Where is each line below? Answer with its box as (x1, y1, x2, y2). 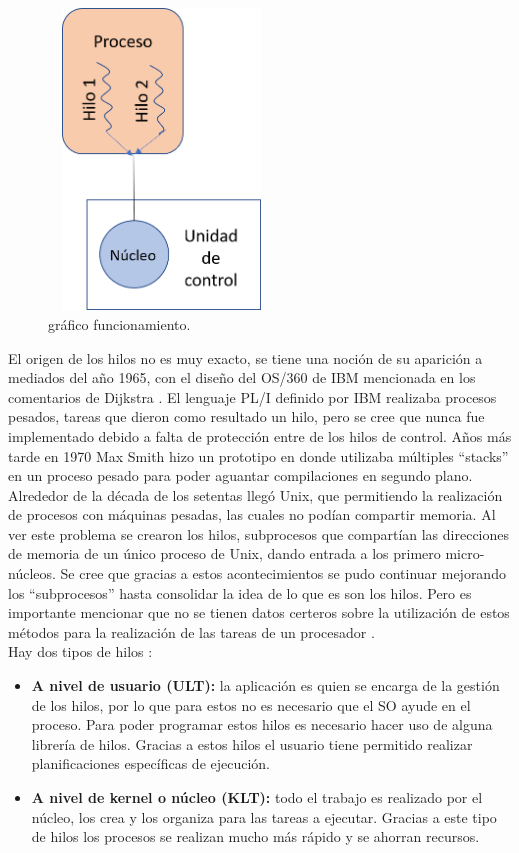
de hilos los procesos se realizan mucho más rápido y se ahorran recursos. (31, 826, 480, 847)
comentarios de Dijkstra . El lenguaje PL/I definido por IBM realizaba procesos (8, 386, 497, 407)
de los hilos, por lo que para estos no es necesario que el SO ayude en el (31, 694, 471, 715)
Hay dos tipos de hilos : (8, 641, 153, 662)
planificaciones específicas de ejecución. (31, 753, 271, 774)
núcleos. (8, 563, 56, 584)
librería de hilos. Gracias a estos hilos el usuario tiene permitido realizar (31, 733, 473, 754)
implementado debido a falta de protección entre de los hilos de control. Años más (8, 425, 512, 446)
